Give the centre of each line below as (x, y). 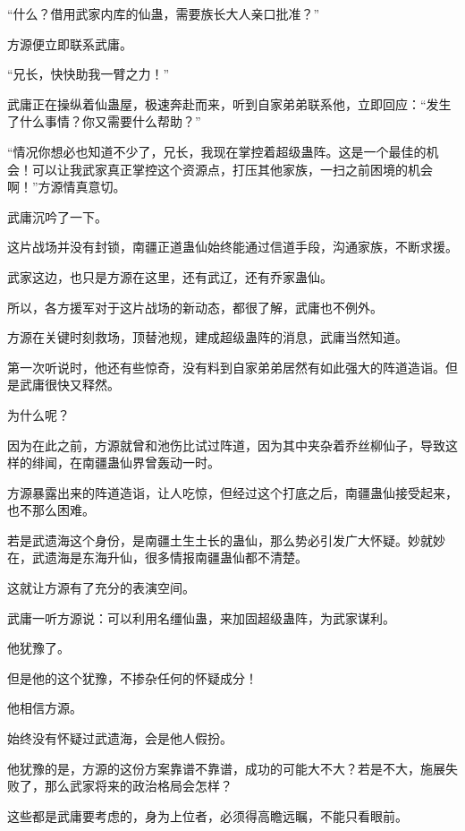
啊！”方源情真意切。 (67, 187)
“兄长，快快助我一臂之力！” (89, 74)
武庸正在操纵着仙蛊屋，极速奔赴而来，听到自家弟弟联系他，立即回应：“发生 (229, 103)
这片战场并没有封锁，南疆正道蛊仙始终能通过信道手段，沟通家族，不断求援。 (232, 247)
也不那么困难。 (51, 510)
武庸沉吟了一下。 (57, 216)
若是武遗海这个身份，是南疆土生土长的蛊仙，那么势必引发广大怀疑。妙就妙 (226, 540)
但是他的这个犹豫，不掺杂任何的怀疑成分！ (132, 677)
